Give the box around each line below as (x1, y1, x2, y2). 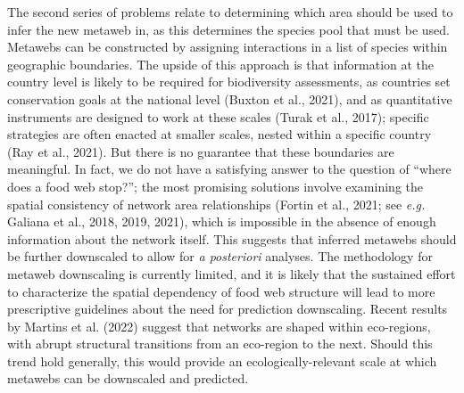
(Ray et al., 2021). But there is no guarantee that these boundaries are (7, 142, 394, 160)
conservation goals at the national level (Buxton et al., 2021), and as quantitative (7, 89, 452, 108)
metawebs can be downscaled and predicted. (7, 369, 249, 388)
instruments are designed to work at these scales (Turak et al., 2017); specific (7, 107, 429, 126)
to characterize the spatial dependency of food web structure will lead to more (7, 282, 435, 300)
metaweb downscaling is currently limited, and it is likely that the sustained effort (7, 264, 456, 282)
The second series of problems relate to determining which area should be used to (7, 3, 453, 20)
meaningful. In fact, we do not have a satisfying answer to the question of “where (7, 160, 452, 178)
